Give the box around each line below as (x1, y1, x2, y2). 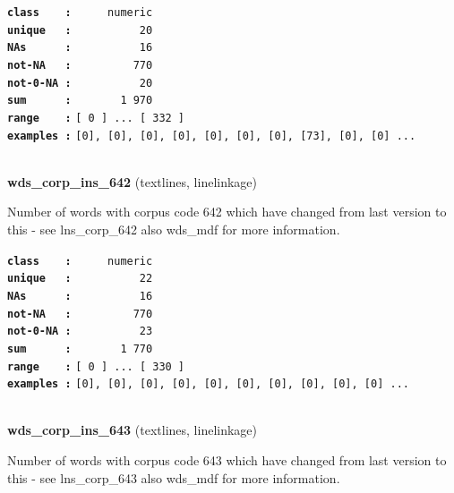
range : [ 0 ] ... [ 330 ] (7, 360, 185, 373)
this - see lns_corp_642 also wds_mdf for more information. (7, 220, 340, 239)
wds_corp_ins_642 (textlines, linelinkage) (7, 172, 258, 191)
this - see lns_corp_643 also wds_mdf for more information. (7, 468, 340, 487)
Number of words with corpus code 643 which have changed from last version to (7, 451, 447, 470)
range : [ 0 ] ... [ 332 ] (7, 111, 185, 124)
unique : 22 (7, 272, 153, 285)
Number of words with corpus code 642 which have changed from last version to (7, 202, 447, 221)
